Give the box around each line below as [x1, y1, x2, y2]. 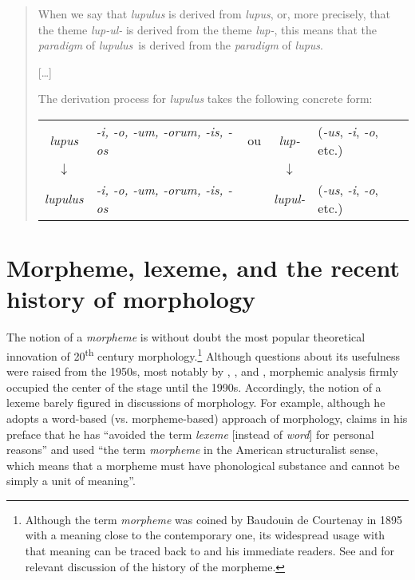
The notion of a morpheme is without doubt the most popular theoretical [6, 329, 366, 345]
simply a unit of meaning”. [6, 472, 136, 489]
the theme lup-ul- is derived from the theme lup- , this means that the [38, 21, 377, 37]
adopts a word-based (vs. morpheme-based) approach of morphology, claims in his [6, 409, 408, 426]
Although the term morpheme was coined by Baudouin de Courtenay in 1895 [25, 511, 403, 527]
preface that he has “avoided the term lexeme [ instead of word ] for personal [6, 425, 374, 442]
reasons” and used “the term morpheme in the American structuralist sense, [6, 441, 378, 458]
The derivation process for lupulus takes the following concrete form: [38, 90, 373, 107]
